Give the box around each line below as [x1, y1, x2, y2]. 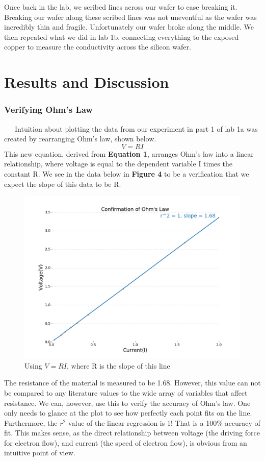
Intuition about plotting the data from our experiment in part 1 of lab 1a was [14, 123, 258, 134]
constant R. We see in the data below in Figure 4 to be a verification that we [4, 168, 249, 179]
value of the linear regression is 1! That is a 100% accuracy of [68, 417, 260, 428]
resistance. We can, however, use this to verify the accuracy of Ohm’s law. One [4, 397, 251, 408]
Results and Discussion [4, 71, 169, 92]
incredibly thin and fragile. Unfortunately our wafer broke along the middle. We [4, 21, 254, 32]
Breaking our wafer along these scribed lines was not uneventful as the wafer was [4, 11, 257, 22]
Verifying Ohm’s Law [4, 103, 93, 116]
